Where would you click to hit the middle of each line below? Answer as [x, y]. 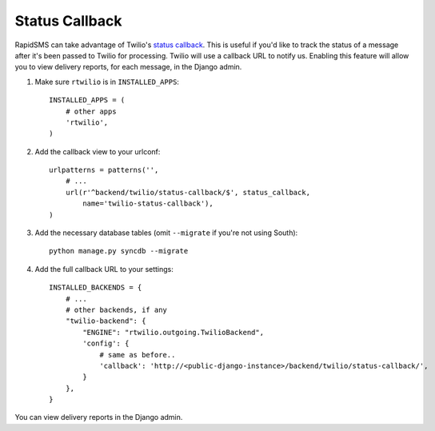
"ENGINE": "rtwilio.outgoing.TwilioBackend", [173, 332]
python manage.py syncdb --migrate [119, 251]
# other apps [91, 111]
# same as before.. [138, 355]
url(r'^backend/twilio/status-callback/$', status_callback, [188, 192]
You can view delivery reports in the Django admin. [99, 417]
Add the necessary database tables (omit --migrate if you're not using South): [166, 233]
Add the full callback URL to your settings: [104, 269]
